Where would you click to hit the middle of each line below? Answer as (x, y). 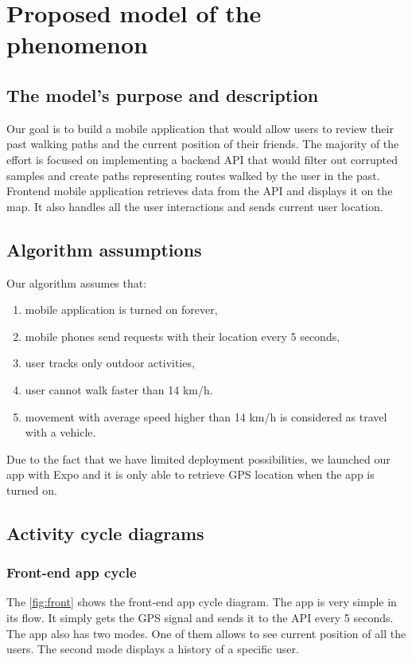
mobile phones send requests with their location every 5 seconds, (183, 336)
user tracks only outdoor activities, (110, 363)
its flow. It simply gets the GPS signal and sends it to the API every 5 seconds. (200, 618)
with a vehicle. (60, 432)
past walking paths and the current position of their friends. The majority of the (203, 144)
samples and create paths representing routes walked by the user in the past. (193, 175)
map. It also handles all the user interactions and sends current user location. (195, 206)
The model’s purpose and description (163, 94)
